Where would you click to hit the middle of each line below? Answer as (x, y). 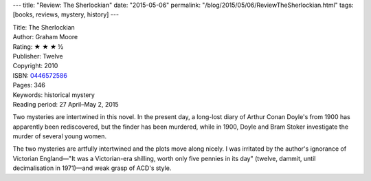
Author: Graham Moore (45, 37)
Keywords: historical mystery (54, 95)
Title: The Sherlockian (44, 27)
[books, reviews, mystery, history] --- (66, 14)
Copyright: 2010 (35, 66)
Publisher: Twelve (38, 56)
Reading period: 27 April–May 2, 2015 (66, 104)
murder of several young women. (59, 136)
